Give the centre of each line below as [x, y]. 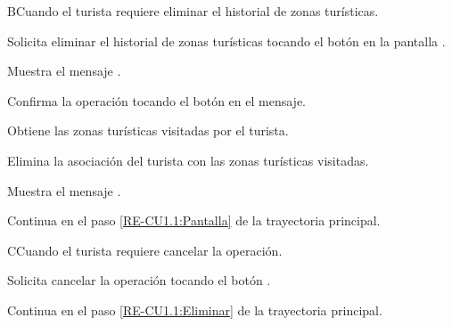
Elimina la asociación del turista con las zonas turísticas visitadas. [188, 160]
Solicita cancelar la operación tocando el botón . [139, 280]
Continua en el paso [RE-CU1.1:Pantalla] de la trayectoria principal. [194, 220]
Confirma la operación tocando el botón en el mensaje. [156, 100]
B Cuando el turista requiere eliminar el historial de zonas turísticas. [193, 11]
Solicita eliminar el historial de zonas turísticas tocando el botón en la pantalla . [226, 41]
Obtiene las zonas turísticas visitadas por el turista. [148, 130]
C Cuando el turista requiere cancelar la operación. [145, 250]
